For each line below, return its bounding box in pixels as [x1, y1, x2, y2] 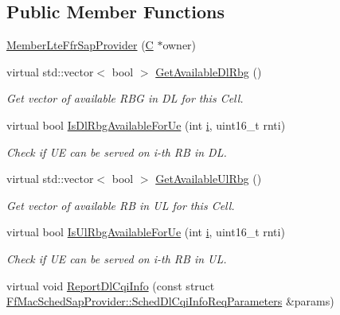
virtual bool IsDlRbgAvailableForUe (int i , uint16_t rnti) [6, 116, 286, 133]
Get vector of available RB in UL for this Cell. [6, 196, 235, 213]
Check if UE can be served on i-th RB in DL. [6, 143, 227, 160]
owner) [162, 37, 197, 53]
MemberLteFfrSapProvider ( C [6, 37, 154, 53]
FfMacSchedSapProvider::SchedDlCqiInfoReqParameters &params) [6, 293, 334, 309]
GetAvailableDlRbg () [155, 63, 262, 80]
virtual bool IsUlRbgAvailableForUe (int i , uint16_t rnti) [6, 224, 285, 240]
